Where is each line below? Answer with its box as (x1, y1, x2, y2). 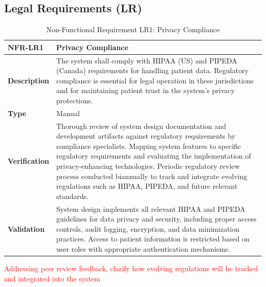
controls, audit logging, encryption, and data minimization (56, 223, 240, 234)
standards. (56, 190, 89, 201)
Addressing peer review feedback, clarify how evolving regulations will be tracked (4, 263, 258, 274)
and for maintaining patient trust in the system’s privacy (56, 85, 235, 96)
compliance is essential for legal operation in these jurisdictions (56, 75, 254, 85)
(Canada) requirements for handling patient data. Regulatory (56, 65, 249, 76)
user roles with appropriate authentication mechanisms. (56, 244, 230, 254)
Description (8, 75, 50, 85)
